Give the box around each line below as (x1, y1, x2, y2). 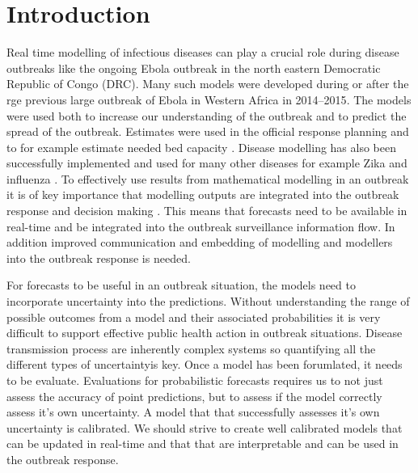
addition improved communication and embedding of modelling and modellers (6, 234, 393, 251)
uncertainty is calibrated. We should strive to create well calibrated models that (6, 419, 403, 436)
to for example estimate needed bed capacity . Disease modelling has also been (6, 138, 397, 155)
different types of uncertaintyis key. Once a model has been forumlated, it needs (6, 356, 403, 373)
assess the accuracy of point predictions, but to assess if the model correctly (6, 387, 382, 404)
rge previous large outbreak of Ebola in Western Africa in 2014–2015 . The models (6, 91, 412, 108)
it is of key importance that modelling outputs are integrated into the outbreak (6, 186, 399, 203)
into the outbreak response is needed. (6, 249, 191, 266)
